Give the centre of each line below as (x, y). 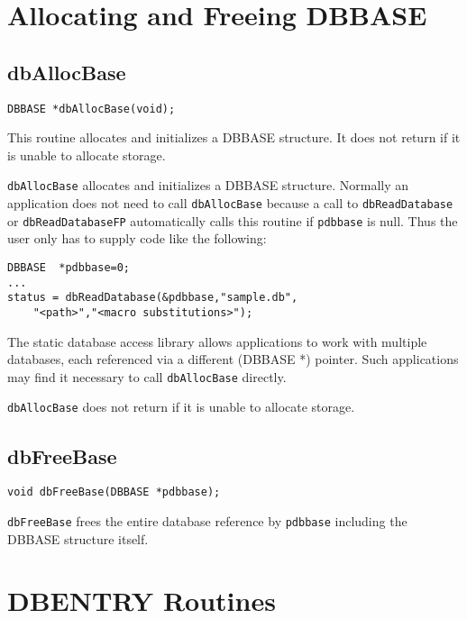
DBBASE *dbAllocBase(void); (92, 109)
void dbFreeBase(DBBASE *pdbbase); (114, 492)
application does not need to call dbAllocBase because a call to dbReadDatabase (230, 203)
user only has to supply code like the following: (137, 238)
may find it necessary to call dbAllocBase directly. (147, 376)
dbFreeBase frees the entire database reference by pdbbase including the (207, 520)
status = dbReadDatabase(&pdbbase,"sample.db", (153, 298)
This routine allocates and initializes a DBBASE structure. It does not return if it (234, 137)
